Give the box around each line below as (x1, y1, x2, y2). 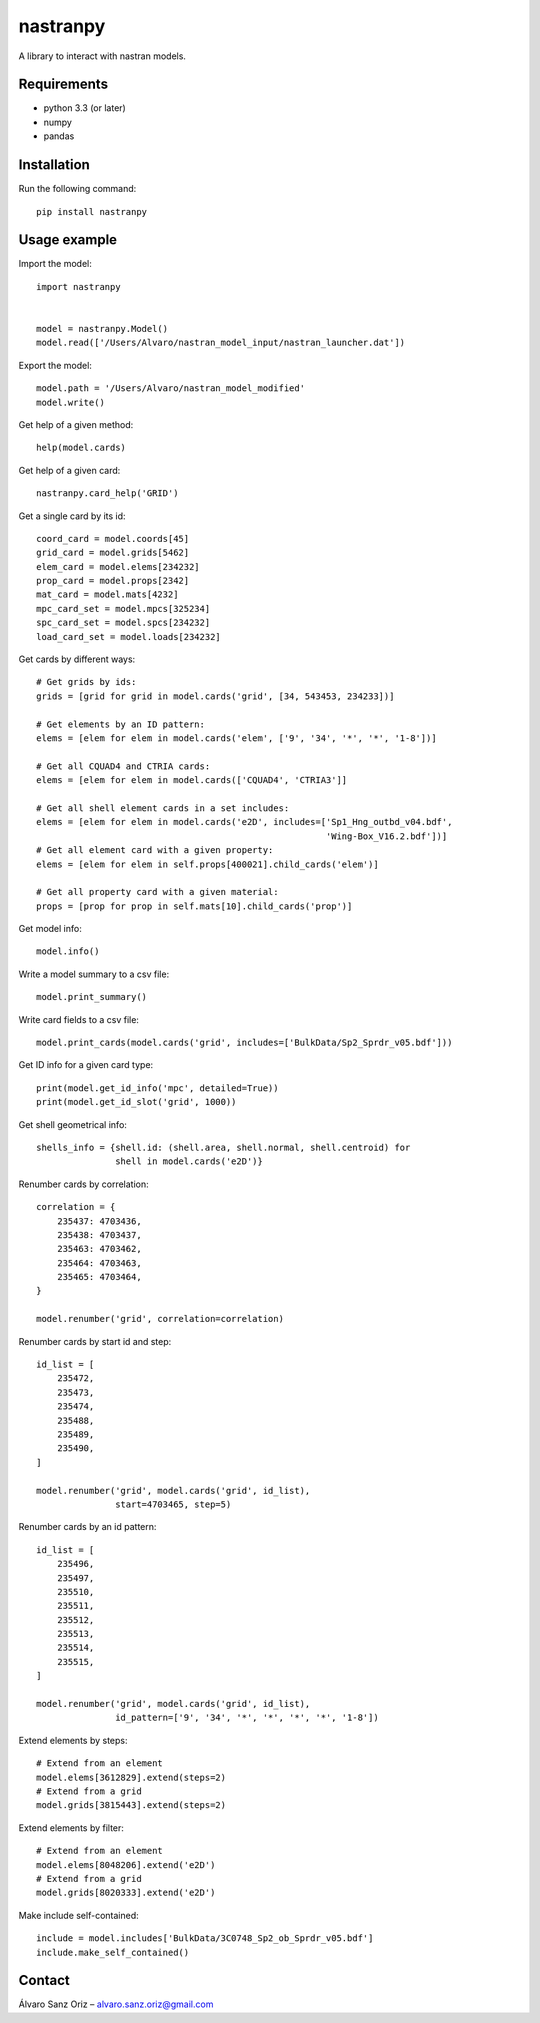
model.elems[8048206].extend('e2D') (36, 1859, 216, 1870)
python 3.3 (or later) (43, 102, 127, 114)
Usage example (18, 231, 118, 249)
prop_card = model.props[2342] (36, 575, 190, 587)
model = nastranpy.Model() (36, 323, 169, 334)
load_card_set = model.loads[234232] (36, 631, 222, 642)
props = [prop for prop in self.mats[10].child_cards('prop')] (36, 900, 353, 912)
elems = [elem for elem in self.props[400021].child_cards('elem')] (36, 858, 379, 870)
